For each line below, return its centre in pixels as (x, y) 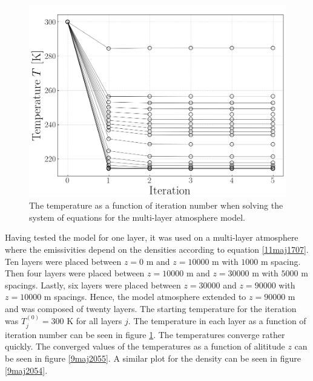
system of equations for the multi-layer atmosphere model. (137, 217)
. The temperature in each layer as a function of (217, 321)
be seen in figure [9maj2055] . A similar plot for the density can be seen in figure (153, 358)
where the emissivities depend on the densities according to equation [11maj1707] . (157, 249)
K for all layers (94, 321)
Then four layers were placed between (75, 273)
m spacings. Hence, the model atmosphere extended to (145, 297)
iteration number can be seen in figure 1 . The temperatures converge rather (145, 334)
